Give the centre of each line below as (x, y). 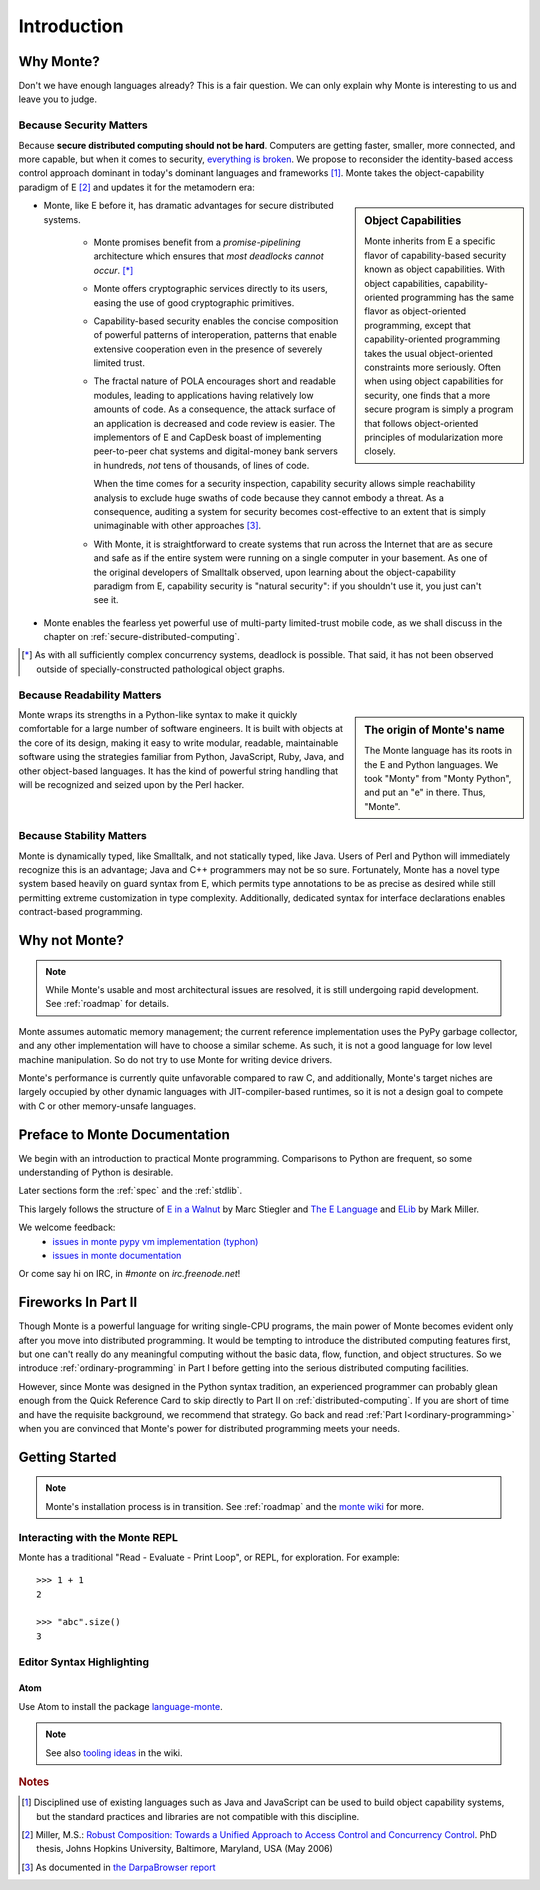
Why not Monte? (71, 940)
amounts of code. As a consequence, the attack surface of (215, 409)
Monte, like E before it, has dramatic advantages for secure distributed (188, 206)
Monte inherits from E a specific (430, 241)
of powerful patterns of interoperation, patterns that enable (215, 335)
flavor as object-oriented (415, 311)
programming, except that (418, 325)
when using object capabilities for (434, 381)
